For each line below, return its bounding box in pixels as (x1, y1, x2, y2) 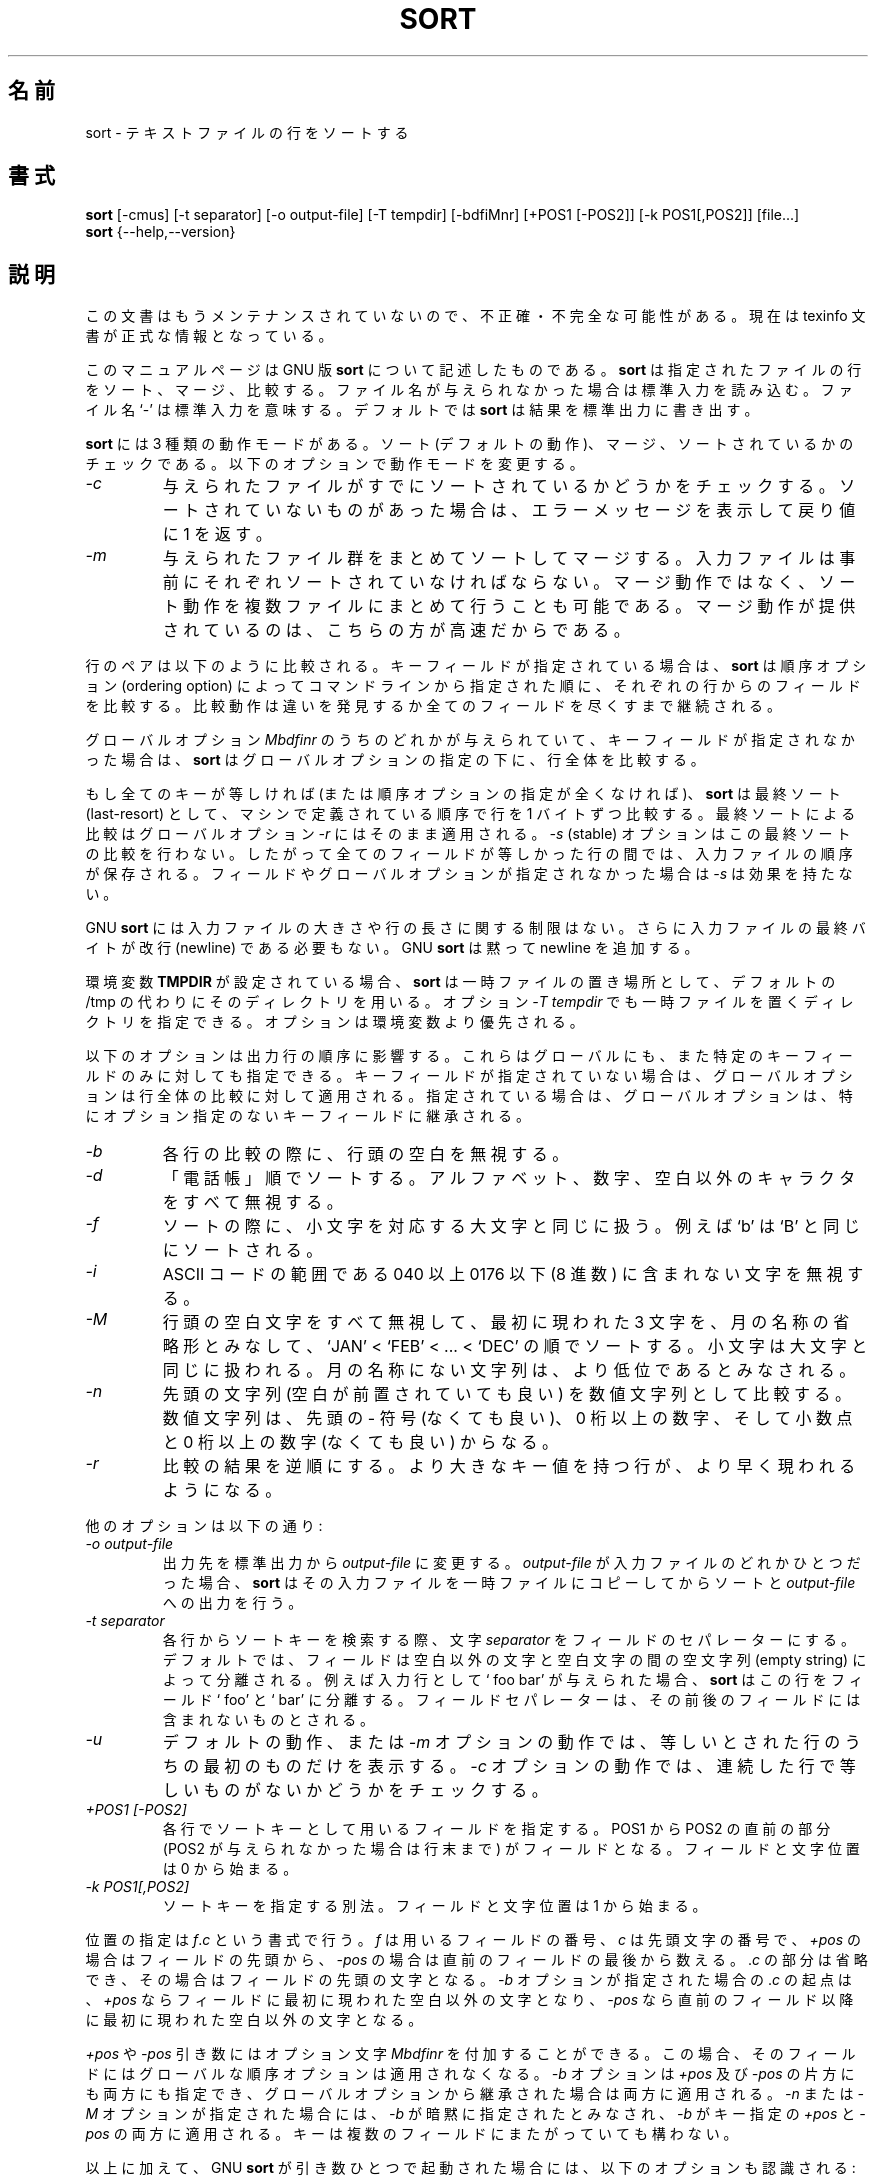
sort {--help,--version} (85, 223, 236, 241)
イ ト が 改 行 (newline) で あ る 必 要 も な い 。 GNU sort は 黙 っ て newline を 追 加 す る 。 (85, 939, 699, 957)
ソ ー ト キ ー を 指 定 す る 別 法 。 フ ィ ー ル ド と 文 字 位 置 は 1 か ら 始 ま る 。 (162, 1897, 707, 1915)
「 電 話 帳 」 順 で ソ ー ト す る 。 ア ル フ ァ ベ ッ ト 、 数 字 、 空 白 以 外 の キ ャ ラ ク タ (162, 1168, 856, 1189)
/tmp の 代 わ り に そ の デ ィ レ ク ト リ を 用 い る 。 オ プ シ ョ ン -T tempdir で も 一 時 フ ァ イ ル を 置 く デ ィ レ (85, 993, 854, 1011)
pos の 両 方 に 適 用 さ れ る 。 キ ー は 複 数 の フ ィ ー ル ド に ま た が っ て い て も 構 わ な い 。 (85, 2125, 738, 2143)
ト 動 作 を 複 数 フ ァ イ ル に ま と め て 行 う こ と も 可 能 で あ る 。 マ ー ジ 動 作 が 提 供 (162, 596, 856, 617)
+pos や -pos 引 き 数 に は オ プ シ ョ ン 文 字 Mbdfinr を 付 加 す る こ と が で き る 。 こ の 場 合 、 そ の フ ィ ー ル (85, 2045, 856, 2063)
